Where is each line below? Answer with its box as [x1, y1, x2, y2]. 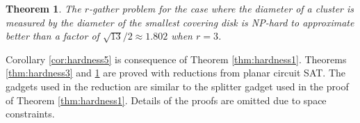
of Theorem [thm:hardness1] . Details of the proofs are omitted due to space [6, 92, 327, 107]
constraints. [6, 106, 55, 121]
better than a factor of [6, 28, 99, 43]
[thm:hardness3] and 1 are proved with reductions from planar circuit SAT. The [6, 65, 346, 80]
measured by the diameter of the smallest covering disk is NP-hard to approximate [6, 15, 354, 29]
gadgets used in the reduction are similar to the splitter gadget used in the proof [6, 79, 349, 93]
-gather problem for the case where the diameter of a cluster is [88, 1, 354, 15]
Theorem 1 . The [6, 1, 81, 15]
